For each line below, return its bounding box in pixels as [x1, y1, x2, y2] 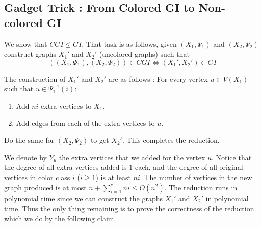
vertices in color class [4, 171, 70, 182]
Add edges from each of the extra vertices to [16, 117, 155, 128]
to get [90, 135, 109, 145]
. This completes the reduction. [122, 135, 220, 145]
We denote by [4, 152, 47, 162]
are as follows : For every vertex [108, 73, 208, 84]
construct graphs [4, 48, 57, 59]
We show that [4, 38, 47, 49]
